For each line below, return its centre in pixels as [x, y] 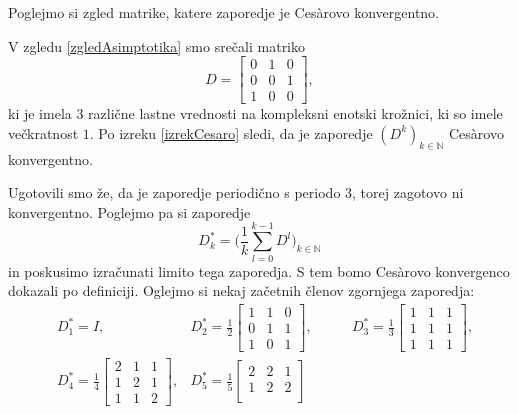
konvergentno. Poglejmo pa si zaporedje [129, 211]
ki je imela [40, 113]
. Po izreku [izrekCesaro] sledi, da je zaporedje [231, 132]
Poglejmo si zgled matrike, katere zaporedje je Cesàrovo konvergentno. [224, 12]
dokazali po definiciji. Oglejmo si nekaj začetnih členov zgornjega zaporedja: [241, 290]
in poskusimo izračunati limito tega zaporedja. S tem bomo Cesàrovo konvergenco [259, 270]
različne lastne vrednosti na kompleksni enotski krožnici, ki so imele [295, 113]
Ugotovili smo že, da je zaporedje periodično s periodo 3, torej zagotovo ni [236, 192]
